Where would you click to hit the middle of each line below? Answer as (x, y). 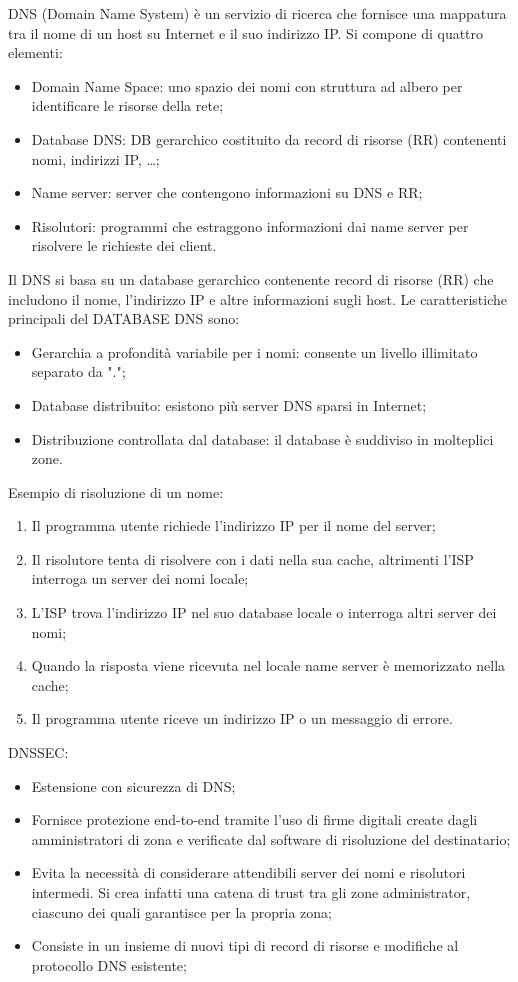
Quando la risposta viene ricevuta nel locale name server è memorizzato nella (268, 665)
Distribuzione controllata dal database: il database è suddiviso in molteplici (262, 438)
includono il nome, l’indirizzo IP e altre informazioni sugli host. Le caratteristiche (257, 298)
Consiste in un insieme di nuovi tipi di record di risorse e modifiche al (245, 945)
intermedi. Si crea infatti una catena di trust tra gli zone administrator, (251, 892)
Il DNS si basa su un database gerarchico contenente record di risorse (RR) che (251, 278)
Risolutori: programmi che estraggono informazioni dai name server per (250, 225)
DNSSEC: (38, 752)
